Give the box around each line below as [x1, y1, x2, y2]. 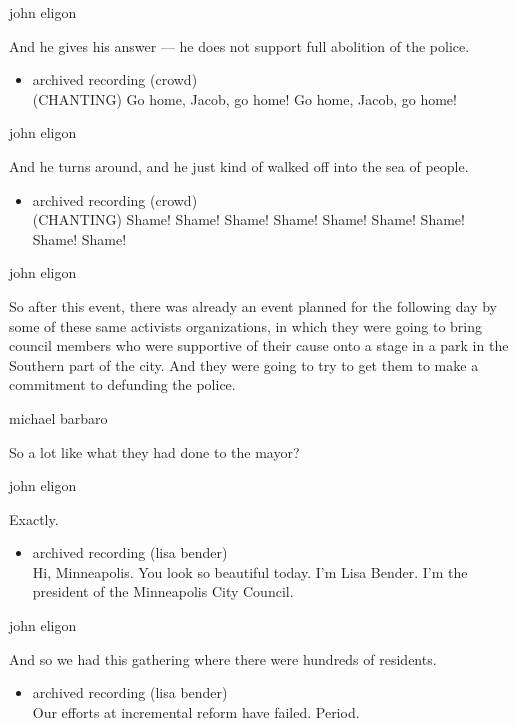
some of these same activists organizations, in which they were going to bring [9, 315, 483, 336]
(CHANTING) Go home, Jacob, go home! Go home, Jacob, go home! [32, 88, 457, 109]
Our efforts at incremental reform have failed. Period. [32, 701, 360, 722]
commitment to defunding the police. [9, 374, 236, 395]
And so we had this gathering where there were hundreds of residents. [9, 648, 437, 669]
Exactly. [9, 508, 59, 529]
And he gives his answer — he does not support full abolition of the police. [9, 35, 470, 56]
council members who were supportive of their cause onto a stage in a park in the [9, 335, 509, 356]
